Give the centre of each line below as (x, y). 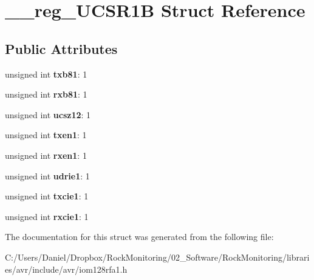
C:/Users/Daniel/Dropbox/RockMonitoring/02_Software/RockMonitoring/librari (157, 257)
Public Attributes (61, 48)
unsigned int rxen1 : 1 (46, 155)
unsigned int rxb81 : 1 (46, 94)
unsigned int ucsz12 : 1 (48, 114)
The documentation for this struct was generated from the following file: (139, 237)
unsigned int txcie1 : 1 (47, 196)
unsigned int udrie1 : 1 (47, 175)
